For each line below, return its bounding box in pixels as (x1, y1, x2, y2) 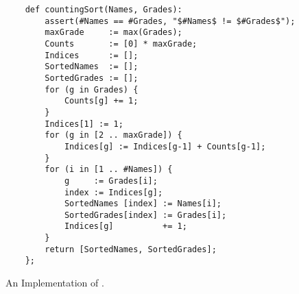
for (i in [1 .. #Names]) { (45, 164, 173, 175)
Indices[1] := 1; (45, 119, 123, 129)
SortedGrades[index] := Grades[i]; (64, 210, 227, 220)
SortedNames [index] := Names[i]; (64, 199, 222, 209)
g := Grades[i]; (64, 175, 158, 186)
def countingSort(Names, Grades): (25, 5, 182, 14)
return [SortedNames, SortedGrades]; (45, 244, 217, 254)
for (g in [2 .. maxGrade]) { (45, 130, 182, 140)
